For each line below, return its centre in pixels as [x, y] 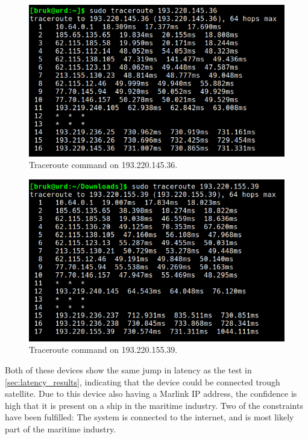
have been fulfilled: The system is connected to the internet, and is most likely [149, 417]
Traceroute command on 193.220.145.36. [103, 165]
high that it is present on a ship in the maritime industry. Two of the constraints [154, 405]
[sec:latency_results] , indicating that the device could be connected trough [143, 381]
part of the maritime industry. [61, 428]
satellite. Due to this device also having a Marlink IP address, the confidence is [151, 394]
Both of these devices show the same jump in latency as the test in [128, 369]
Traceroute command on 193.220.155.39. [103, 350]
